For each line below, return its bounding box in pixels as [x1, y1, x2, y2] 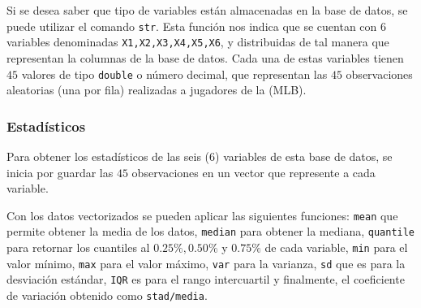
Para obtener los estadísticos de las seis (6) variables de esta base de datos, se [6, 147, 393, 164]
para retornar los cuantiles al [6, 239, 150, 256]
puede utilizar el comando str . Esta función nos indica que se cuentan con [6, 17, 377, 34]
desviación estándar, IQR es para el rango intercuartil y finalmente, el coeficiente [6, 271, 405, 288]
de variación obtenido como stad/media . [6, 287, 208, 304]
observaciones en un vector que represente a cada [131, 163, 376, 180]
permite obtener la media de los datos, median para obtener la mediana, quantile [6, 223, 415, 240]
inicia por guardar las [6, 163, 114, 180]
